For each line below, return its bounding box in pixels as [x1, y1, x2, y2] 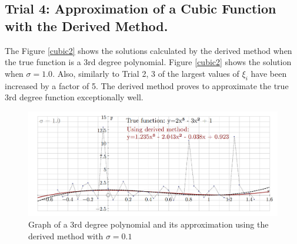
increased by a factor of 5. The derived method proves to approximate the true [5, 79, 289, 91]
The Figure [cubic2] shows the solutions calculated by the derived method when [5, 44, 292, 56]
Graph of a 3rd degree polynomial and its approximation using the [28, 218, 269, 230]
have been [251, 67, 287, 79]
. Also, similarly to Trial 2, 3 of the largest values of [52, 67, 239, 79]
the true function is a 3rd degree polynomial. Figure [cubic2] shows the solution [5, 56, 292, 68]
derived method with [28, 229, 104, 242]
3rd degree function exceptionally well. [5, 91, 144, 103]
